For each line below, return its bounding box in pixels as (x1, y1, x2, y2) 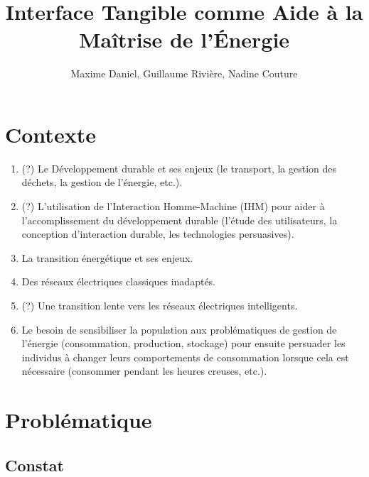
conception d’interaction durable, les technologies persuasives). (21, 226, 294, 241)
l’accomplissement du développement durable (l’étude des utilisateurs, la (21, 212, 338, 227)
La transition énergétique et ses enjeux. (21, 250, 193, 265)
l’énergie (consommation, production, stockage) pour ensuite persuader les (21, 336, 346, 351)
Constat (5, 454, 64, 476)
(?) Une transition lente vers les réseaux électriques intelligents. (21, 298, 298, 312)
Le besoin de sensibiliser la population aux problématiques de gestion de (21, 322, 337, 336)
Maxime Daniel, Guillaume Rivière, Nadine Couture (70, 66, 298, 81)
